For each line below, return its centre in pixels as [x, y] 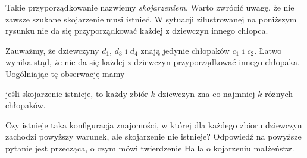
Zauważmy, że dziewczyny [52, 50]
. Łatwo [268, 50]
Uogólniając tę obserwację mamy [65, 73]
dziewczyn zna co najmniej [206, 93]
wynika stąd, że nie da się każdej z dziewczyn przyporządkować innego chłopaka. [153, 62]
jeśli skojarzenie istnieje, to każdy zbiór [77, 93]
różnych [279, 93]
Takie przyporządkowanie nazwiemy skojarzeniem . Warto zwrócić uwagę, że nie [150, 7]
